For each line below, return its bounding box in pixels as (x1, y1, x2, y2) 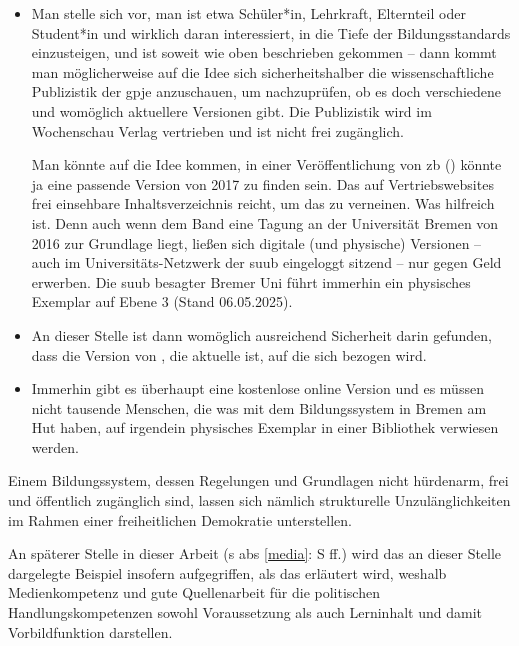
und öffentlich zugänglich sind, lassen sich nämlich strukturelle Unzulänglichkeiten (8, 490, 511, 511)
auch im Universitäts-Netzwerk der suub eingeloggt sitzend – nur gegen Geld (31, 252, 502, 273)
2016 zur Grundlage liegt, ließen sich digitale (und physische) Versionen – (31, 232, 482, 253)
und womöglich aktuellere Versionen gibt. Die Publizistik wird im (31, 100, 432, 121)
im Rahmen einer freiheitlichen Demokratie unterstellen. (8, 509, 353, 530)
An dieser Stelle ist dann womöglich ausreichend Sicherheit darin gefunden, (31, 324, 492, 345)
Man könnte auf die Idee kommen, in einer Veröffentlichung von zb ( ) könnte (31, 154, 502, 175)
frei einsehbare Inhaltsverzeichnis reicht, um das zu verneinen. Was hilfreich (31, 193, 495, 214)
